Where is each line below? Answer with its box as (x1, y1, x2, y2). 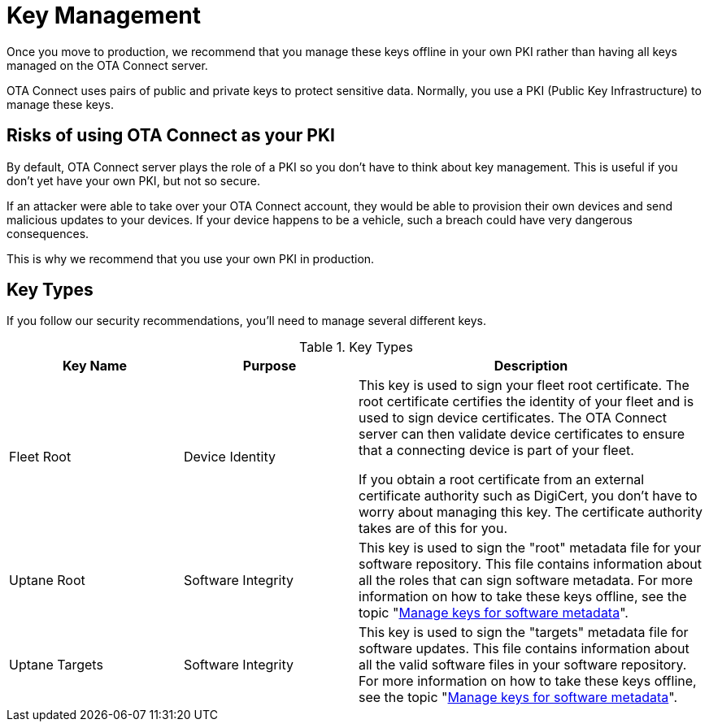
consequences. (7, 226, 89, 240)
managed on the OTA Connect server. (7, 58, 208, 72)
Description (494, 357, 568, 375)
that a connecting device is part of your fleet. (359, 442, 634, 459)
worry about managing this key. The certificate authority (359, 504, 703, 521)
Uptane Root (9, 572, 85, 589)
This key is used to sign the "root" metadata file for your (359, 539, 702, 557)
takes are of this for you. (359, 520, 508, 537)
